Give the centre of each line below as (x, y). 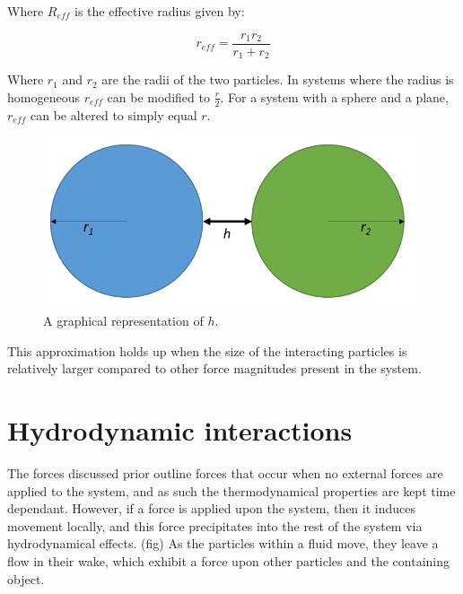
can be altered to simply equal (114, 114)
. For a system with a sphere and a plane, (334, 96)
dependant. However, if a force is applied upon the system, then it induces (211, 508)
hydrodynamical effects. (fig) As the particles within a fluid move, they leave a (223, 543)
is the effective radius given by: (160, 11)
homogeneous (44, 96)
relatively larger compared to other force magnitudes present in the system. (214, 368)
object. (26, 578)
